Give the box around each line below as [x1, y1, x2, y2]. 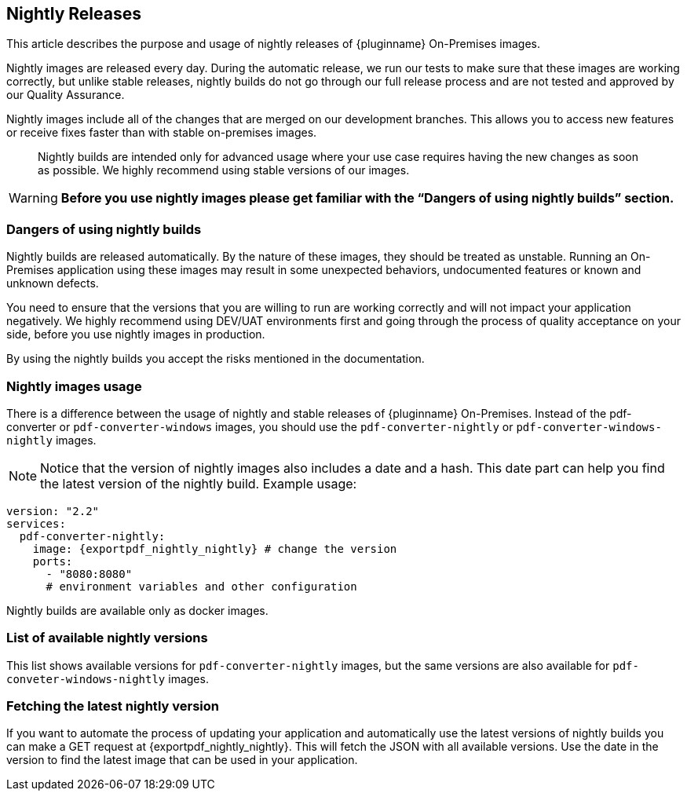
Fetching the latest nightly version [6, 698, 219, 715]
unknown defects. [6, 276, 99, 291]
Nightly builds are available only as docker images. [6, 603, 269, 617]
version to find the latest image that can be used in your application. [6, 753, 358, 767]
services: [6, 517, 66, 530]
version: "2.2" [6, 504, 100, 517]
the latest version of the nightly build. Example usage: [40, 475, 357, 492]
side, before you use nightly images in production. [6, 327, 265, 342]
